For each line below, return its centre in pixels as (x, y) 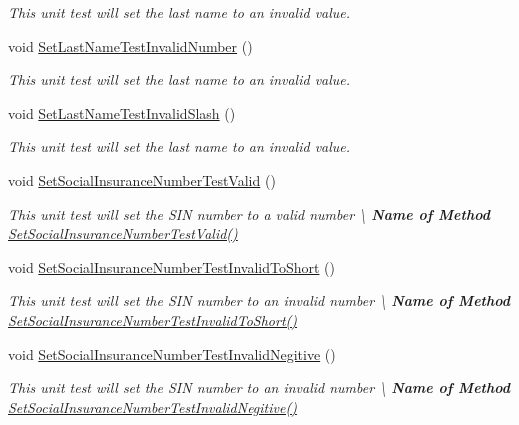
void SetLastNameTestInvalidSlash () (122, 112)
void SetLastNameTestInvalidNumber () (130, 45)
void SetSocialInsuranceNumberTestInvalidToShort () (171, 266)
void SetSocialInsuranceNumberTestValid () (142, 179)
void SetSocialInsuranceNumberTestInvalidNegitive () (172, 353)
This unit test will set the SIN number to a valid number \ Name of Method (249, 213)
